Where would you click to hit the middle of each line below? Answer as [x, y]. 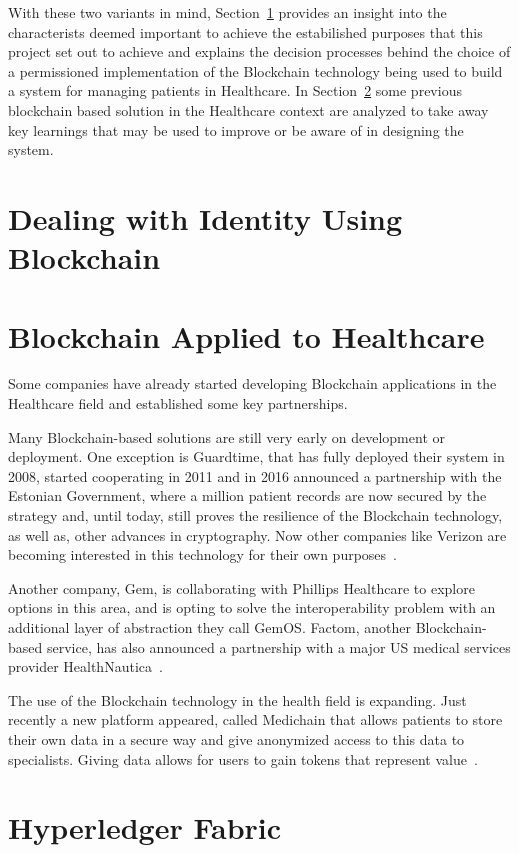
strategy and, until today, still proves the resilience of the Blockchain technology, [255, 515]
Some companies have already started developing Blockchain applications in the [252, 383]
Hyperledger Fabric [145, 827]
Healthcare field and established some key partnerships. [178, 403]
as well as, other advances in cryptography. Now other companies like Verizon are [257, 534]
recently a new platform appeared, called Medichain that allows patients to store [255, 719]
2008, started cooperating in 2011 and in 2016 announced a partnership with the [255, 475]
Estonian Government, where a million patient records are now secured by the [247, 495]
